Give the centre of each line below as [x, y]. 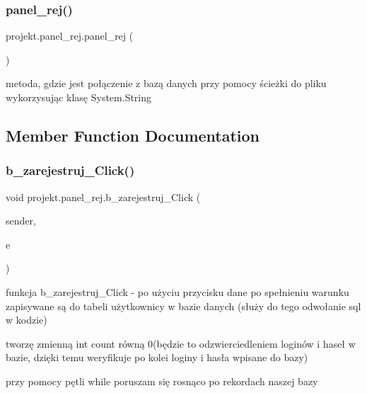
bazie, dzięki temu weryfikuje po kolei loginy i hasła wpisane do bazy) [157, 357]
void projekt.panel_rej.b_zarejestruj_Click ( [103, 196]
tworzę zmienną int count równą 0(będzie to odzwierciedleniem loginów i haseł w [181, 343]
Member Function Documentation [133, 135]
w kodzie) [27, 320]
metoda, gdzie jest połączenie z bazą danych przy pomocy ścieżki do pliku [166, 83]
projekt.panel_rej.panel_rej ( [70, 36]
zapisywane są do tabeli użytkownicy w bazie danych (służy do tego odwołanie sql [183, 306]
